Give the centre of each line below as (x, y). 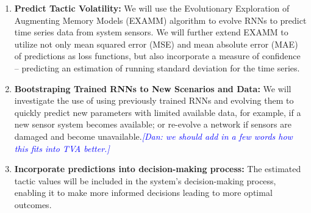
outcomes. (33, 204)
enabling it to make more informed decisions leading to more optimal (143, 193)
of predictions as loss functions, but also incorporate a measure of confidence (157, 56)
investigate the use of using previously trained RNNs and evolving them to (154, 100)
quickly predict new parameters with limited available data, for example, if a (158, 112)
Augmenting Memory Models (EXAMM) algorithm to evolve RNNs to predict (160, 20)
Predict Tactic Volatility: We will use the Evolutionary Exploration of (152, 8)
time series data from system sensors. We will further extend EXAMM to (151, 32)
